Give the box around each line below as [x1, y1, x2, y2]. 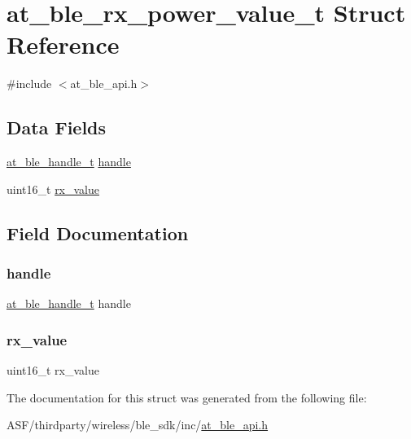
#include [7, 75, 52, 92]
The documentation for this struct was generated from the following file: [7, 389, 367, 406]
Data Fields [7, 115, 107, 140]
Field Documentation [7, 220, 189, 245]
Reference [7, 28, 120, 61]
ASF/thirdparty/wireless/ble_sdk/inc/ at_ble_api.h [7, 416, 269, 433]
